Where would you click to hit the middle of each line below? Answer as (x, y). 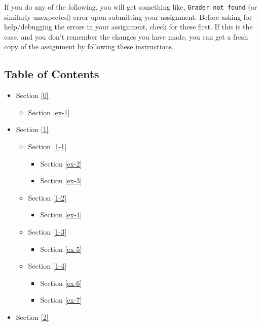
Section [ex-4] (61, 215)
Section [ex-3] (61, 181)
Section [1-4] (47, 266)
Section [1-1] (47, 146)
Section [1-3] (47, 231)
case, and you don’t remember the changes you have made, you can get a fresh (126, 36)
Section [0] (32, 95)
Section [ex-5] (61, 249)
